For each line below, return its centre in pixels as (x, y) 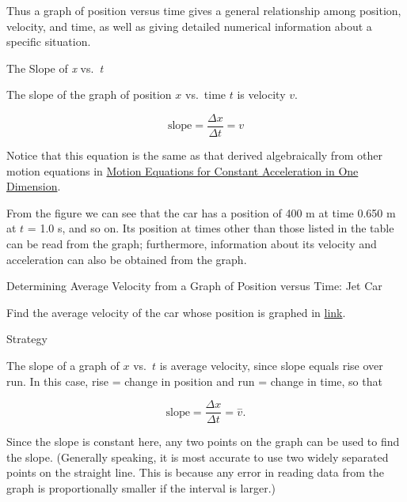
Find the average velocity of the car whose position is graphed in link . (176, 312)
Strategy (27, 339)
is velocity (261, 94)
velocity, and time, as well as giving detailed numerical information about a (189, 26)
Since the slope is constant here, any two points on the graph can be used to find (203, 442)
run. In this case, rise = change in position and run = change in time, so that (194, 381)
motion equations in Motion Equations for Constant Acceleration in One (183, 170)
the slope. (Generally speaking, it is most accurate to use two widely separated (198, 457)
